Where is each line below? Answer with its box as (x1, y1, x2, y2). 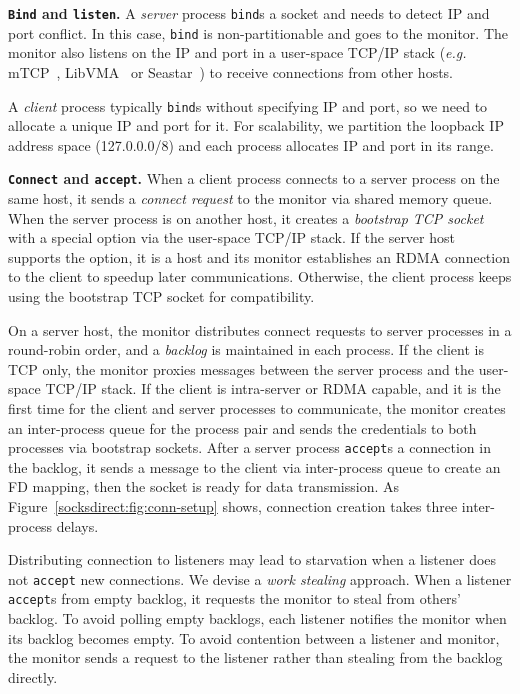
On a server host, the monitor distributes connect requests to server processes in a (8, 319, 512, 340)
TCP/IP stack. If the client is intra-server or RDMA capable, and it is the (45, 378, 501, 399)
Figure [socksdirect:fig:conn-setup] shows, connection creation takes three (8, 495, 458, 516)
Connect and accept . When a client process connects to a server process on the (8, 168, 500, 189)
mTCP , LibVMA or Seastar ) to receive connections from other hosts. (8, 61, 453, 82)
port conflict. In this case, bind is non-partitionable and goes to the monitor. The (8, 22, 509, 43)
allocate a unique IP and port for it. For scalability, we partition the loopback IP (8, 115, 504, 136)
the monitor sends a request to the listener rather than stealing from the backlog (8, 647, 503, 668)
